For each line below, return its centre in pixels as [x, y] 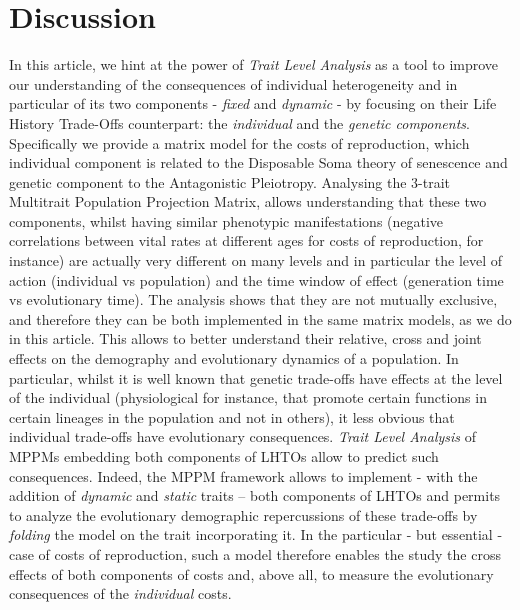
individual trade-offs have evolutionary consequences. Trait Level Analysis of [242, 436]
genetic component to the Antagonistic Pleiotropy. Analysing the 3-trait [230, 181]
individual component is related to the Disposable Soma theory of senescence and [258, 162]
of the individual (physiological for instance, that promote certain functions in [248, 397]
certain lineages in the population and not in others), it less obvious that [232, 416]
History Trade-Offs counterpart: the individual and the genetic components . [239, 122]
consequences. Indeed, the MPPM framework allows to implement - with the [243, 475]
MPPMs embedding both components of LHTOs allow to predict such [224, 456]
